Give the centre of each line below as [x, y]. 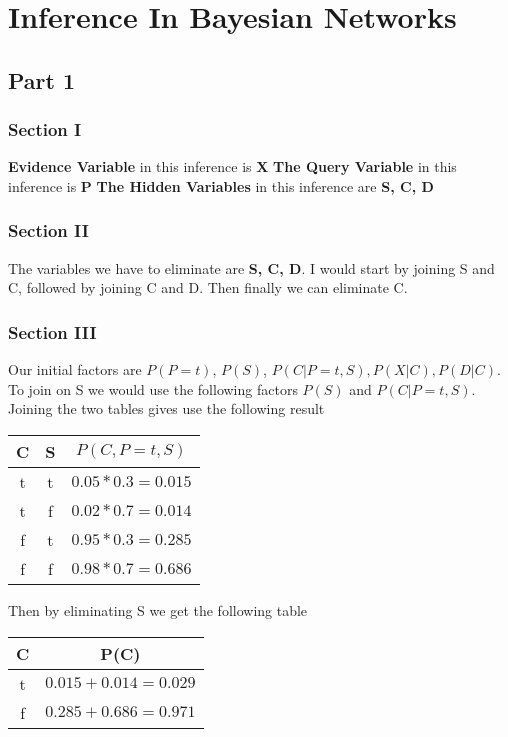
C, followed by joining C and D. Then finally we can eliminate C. [208, 287]
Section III [52, 331]
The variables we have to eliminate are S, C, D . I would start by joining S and [251, 267]
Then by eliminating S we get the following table [158, 609]
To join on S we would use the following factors [153, 388]
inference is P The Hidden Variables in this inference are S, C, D [221, 185]
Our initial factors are [75, 369]
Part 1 [42, 79]
